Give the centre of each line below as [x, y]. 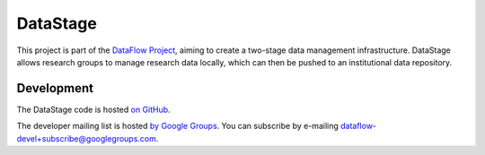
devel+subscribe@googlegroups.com [87, 138]
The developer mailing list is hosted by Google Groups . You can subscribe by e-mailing [177, 126]
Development [55, 88]
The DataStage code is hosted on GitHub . [93, 109]
